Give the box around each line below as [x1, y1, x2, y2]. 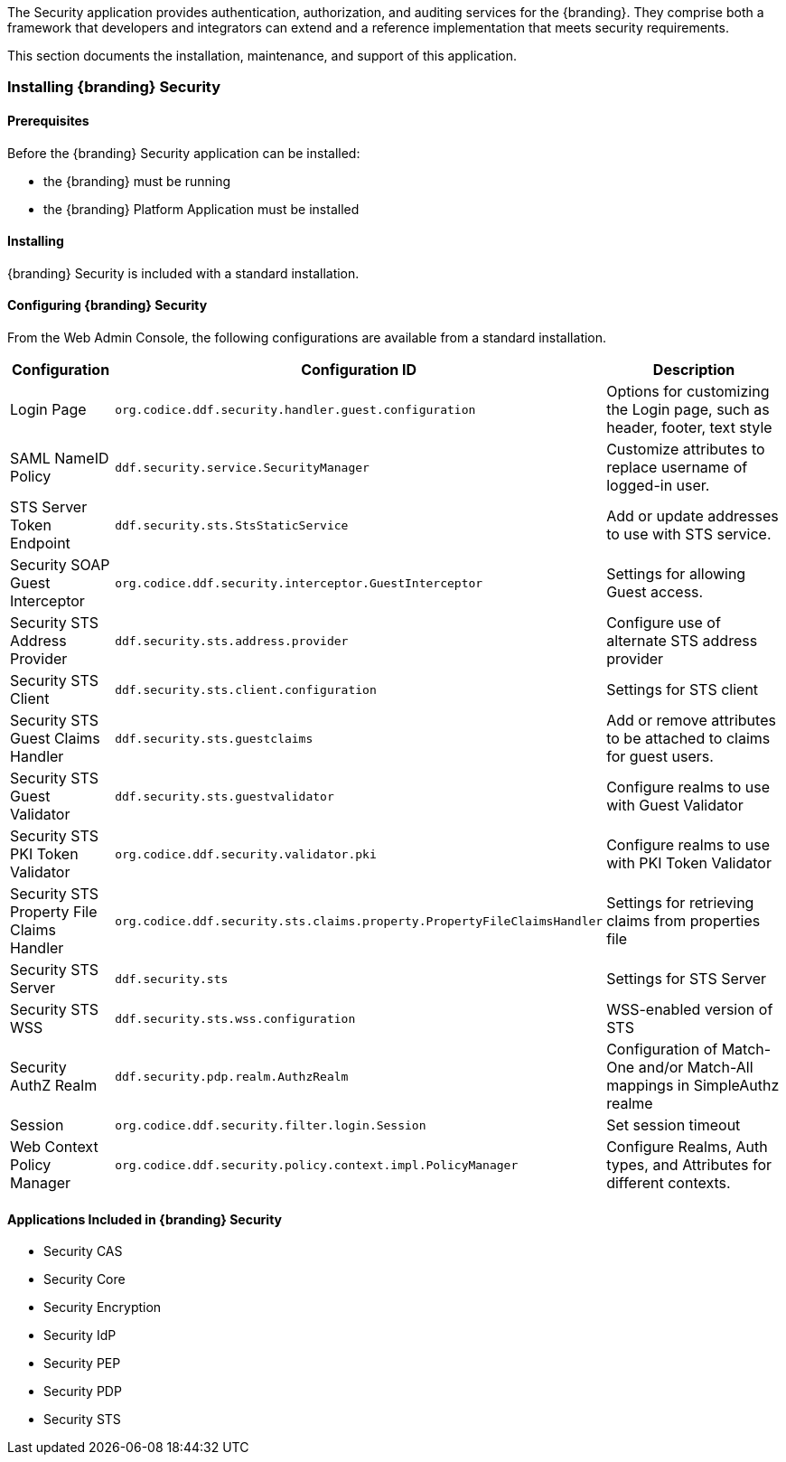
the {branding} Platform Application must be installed [43, 201, 360, 217]
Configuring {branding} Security [7, 297, 208, 314]
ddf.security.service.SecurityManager [115, 460, 370, 474]
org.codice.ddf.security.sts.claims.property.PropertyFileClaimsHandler [115, 914, 604, 928]
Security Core [43, 1271, 126, 1288]
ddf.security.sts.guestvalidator [115, 789, 334, 803]
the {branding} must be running [43, 173, 231, 189]
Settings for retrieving [606, 894, 754, 913]
